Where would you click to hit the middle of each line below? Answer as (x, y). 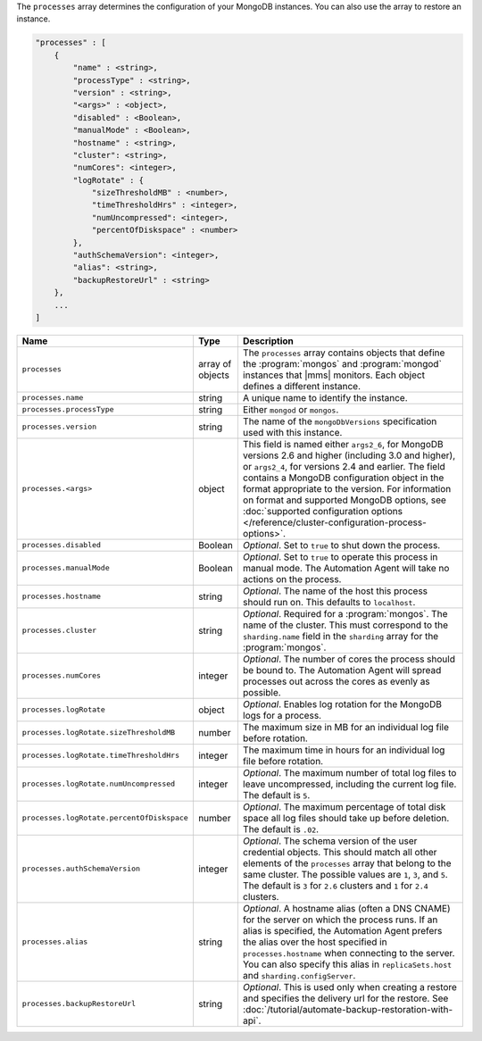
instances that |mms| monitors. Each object (334, 375)
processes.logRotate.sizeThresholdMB (99, 733)
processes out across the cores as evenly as (336, 681)
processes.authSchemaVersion (81, 869)
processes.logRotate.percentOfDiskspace (105, 818)
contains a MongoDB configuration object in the (343, 478)
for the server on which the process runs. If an (340, 920)
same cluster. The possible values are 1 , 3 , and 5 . (345, 874)
